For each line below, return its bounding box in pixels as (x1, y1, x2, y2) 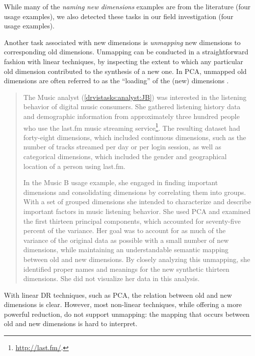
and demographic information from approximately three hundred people (23, 111, 240, 121)
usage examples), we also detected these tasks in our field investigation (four (4, 11, 233, 21)
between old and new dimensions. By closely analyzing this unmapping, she (23, 254, 250, 264)
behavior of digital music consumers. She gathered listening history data (23, 101, 241, 112)
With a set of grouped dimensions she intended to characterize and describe (23, 196, 251, 207)
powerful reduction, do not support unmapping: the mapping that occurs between (4, 309, 250, 319)
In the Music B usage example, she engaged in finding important (23, 177, 218, 188)
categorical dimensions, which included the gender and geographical (23, 151, 227, 161)
